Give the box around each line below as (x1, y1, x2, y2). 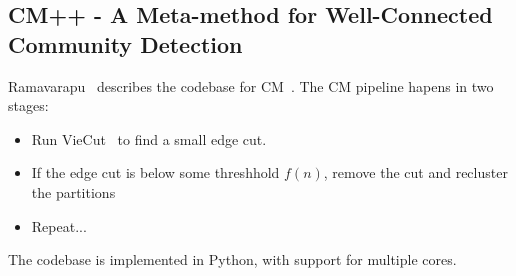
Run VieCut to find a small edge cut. (31, 128, 267, 149)
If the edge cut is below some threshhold (31, 162, 280, 183)
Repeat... (31, 215, 87, 236)
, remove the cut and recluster (323, 162, 508, 183)
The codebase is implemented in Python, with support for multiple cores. (8, 249, 457, 270)
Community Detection (8, 28, 243, 59)
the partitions (31, 181, 116, 202)
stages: (8, 95, 49, 116)
